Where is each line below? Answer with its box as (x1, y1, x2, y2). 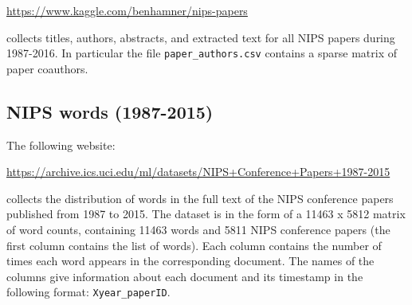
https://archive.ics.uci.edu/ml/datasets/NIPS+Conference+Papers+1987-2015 (6, 163, 390, 180)
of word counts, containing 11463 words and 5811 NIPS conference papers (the (6, 221, 390, 238)
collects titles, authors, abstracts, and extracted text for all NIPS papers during (6, 29, 395, 45)
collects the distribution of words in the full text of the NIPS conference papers (6, 190, 394, 206)
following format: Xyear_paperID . (6, 283, 171, 300)
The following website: (6, 136, 116, 153)
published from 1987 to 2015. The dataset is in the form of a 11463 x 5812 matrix (6, 205, 406, 222)
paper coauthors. (6, 60, 88, 76)
